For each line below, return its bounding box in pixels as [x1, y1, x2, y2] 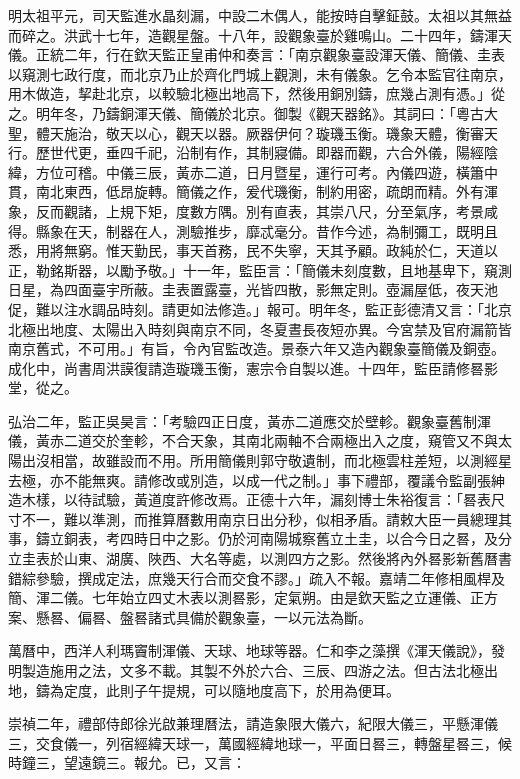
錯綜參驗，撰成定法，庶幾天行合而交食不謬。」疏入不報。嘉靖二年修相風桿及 [8, 567, 505, 588]
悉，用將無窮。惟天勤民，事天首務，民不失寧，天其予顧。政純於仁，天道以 [8, 240, 498, 261]
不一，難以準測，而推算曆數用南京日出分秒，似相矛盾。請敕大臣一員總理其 [21, 508, 512, 529]
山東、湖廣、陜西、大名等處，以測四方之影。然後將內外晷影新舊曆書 [63, 548, 512, 569]
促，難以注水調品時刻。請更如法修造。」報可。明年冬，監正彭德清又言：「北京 [8, 298, 512, 319]
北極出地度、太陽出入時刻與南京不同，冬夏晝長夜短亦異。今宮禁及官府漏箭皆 [8, 318, 512, 339]
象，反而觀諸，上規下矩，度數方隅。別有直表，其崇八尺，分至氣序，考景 [8, 200, 484, 221]
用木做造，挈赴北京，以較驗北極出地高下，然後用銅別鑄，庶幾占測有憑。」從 [8, 83, 505, 104]
